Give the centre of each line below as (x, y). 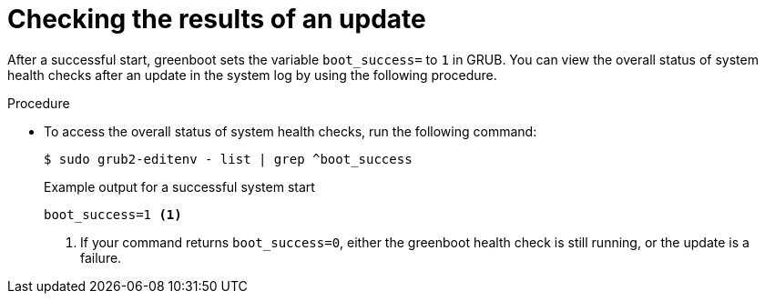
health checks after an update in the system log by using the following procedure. (252, 75)
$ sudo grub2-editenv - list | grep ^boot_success (228, 159)
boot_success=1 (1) (113, 214)
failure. (101, 257)
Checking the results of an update (217, 19)
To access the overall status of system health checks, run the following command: (291, 131)
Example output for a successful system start (179, 186)
